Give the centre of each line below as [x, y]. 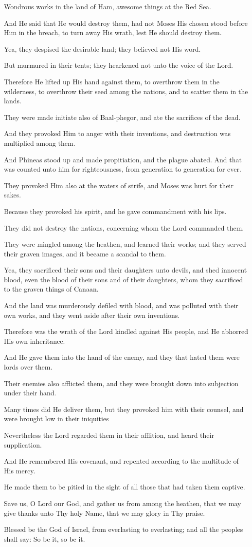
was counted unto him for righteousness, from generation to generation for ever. [123, 169]
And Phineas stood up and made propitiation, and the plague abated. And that [123, 159]
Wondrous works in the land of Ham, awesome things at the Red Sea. [108, 6]
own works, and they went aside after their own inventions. [92, 315]
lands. [13, 101]
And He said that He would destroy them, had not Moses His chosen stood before [126, 23]
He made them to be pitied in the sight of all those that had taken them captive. [125, 487]
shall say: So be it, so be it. [45, 538]
